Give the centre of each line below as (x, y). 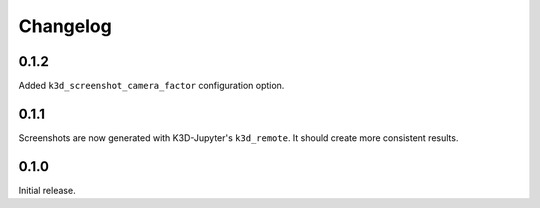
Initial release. (47, 190)
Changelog (65, 26)
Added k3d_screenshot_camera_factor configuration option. (151, 86)
